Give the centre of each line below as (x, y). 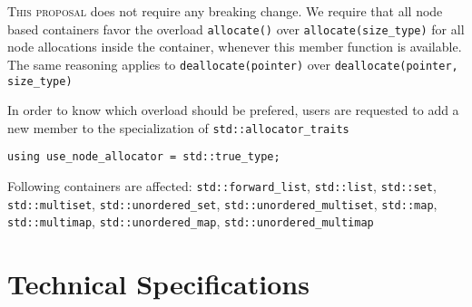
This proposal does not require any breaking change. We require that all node (225, 11)
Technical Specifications (158, 284)
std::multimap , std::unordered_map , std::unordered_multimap (191, 221)
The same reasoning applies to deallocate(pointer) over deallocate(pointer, (233, 64)
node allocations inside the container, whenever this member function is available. (235, 47)
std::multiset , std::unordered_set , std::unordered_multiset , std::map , (222, 203)
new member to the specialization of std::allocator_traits (178, 127)
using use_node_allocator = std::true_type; (144, 157)
